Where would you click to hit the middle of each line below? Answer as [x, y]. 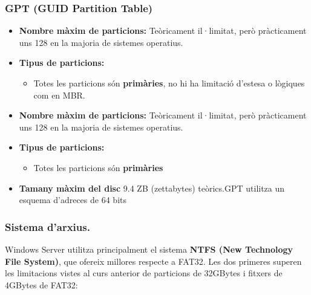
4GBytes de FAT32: [41, 284]
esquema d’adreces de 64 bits [73, 200]
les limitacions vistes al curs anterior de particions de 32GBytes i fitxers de [144, 273]
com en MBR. [59, 95]
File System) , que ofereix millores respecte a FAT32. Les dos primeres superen [153, 261]
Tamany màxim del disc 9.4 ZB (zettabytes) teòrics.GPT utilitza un [152, 188]
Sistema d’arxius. [47, 226]
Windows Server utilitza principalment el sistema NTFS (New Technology [149, 249]
